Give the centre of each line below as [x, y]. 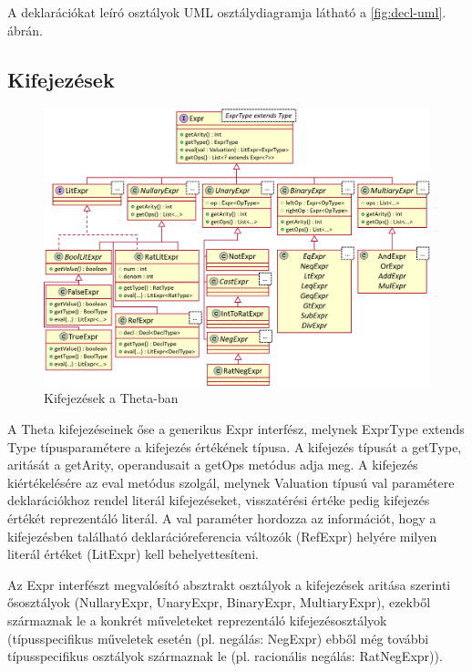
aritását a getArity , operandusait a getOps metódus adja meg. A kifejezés [213, 465]
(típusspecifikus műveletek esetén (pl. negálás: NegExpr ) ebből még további [218, 638]
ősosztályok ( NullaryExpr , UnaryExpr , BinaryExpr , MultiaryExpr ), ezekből [219, 602]
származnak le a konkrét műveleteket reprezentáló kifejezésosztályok [197, 620]
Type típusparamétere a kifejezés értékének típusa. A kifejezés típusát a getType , [235, 446]
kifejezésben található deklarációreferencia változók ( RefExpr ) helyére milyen [222, 536]
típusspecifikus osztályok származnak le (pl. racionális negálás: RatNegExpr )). [225, 656]
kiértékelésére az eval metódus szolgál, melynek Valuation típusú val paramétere [231, 482]
